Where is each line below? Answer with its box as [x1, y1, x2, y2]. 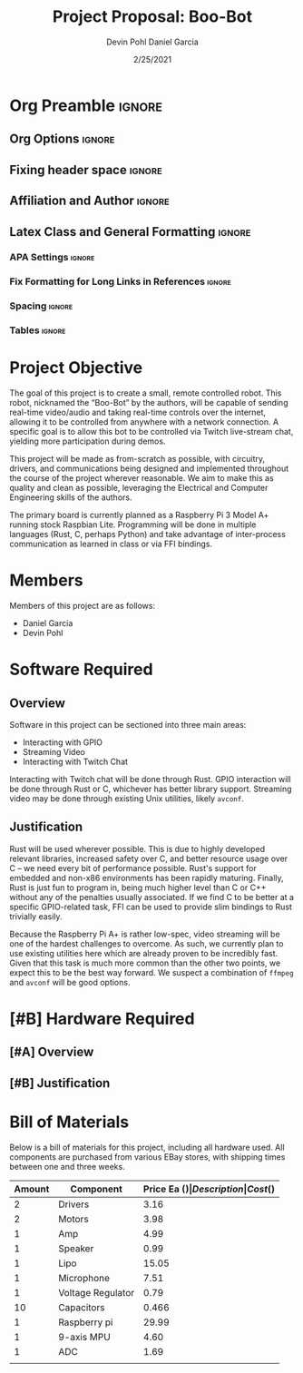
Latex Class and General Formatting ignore [9, 224, 251, 240]
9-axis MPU [58, 1330, 111, 1343]
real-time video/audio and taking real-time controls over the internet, [9, 407, 266, 418]
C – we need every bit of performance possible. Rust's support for [9, 862, 257, 873]
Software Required [9, 660, 153, 680]
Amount [14, 1182, 50, 1195]
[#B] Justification [9, 1075, 111, 1091]
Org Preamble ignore [9, 95, 163, 115]
